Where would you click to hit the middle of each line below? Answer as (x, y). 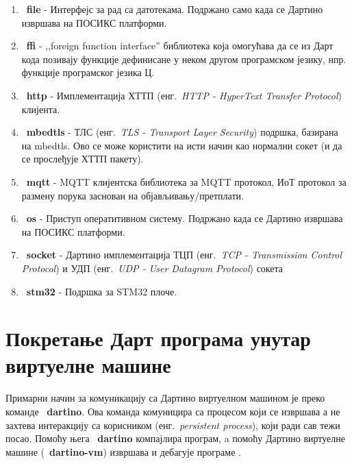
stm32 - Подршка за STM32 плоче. (102, 291)
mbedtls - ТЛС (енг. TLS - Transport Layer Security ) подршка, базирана (182, 132)
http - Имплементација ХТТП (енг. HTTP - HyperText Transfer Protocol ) (184, 95)
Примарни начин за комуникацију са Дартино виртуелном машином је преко (165, 398)
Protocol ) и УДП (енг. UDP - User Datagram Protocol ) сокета (152, 268)
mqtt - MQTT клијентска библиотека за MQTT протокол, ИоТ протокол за (186, 181)
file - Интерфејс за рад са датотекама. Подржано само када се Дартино (175, 9)
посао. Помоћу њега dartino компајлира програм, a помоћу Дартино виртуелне (175, 438)
